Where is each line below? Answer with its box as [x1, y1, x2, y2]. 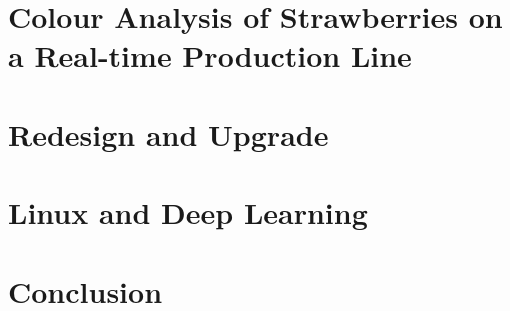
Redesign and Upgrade [8, 113, 329, 154]
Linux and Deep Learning [8, 192, 368, 233]
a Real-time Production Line [8, 35, 412, 76]
